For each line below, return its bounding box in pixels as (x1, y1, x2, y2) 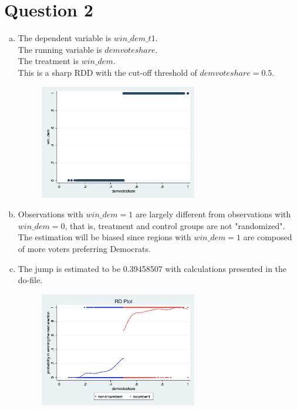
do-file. (18, 274, 43, 286)
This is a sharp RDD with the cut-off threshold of (18, 66, 197, 78)
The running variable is (18, 43, 102, 55)
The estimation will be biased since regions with (18, 231, 191, 243)
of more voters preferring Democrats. (18, 243, 151, 255)
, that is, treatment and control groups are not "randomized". (65, 219, 285, 231)
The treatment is (18, 55, 79, 67)
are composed (243, 231, 292, 243)
